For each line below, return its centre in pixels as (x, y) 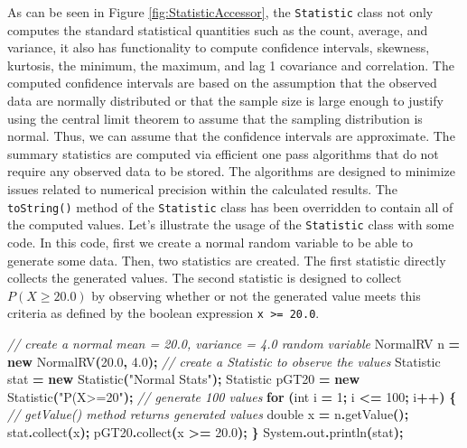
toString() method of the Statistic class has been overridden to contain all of (230, 206)
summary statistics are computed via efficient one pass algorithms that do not (223, 153)
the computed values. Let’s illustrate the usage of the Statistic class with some (231, 224)
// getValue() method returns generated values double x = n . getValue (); (208, 414)
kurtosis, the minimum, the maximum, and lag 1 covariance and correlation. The (231, 65)
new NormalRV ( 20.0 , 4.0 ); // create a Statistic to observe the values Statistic (224, 361)
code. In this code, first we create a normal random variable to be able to (210, 242)
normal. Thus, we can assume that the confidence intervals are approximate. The (231, 136)
